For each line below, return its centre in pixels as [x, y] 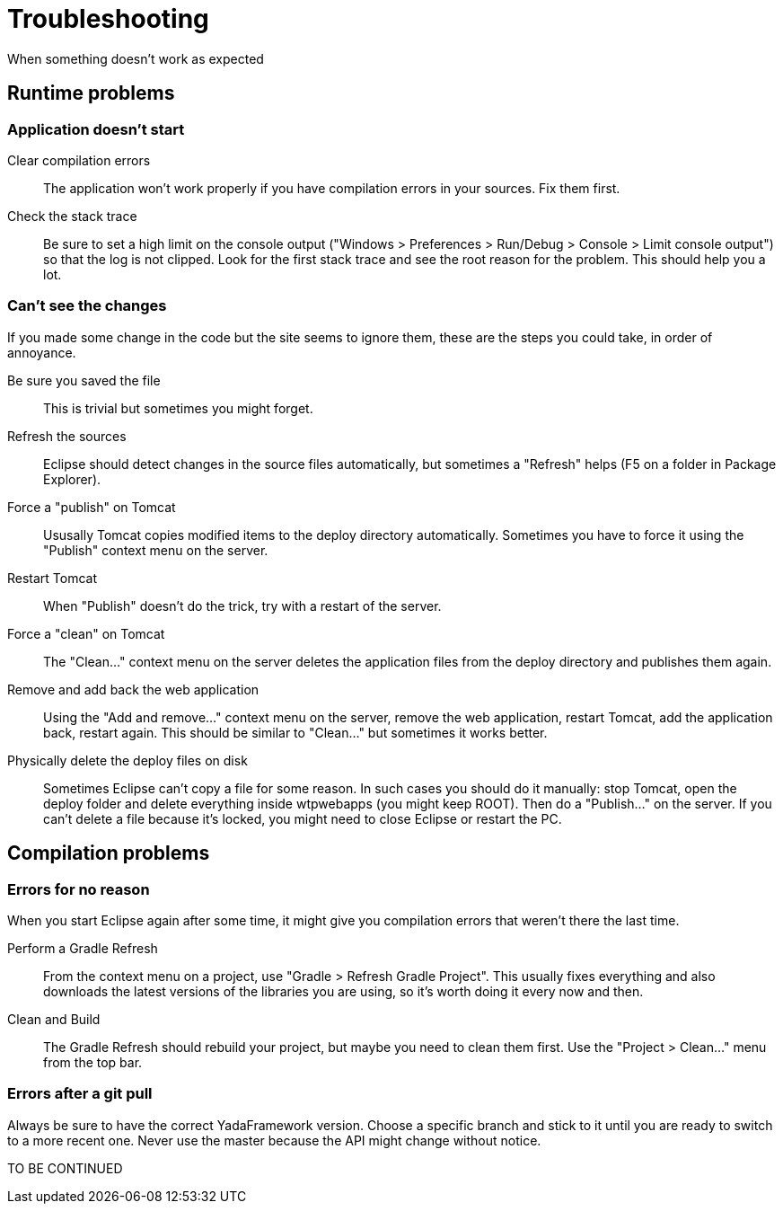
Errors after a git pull [80, 1094]
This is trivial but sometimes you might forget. [178, 408]
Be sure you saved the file [84, 380]
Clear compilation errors [79, 160]
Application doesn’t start [96, 129]
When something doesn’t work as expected [136, 58]
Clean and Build [54, 1019]
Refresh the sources [67, 436]
